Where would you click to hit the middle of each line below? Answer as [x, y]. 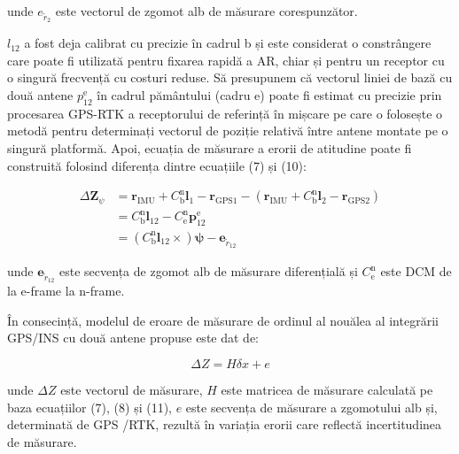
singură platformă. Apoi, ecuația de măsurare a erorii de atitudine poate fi [210, 147]
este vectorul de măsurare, [132, 390]
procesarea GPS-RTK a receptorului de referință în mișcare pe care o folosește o [225, 113]
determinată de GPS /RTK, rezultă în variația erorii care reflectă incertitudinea [225, 424]
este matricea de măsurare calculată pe [327, 390]
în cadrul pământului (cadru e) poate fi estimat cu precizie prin [269, 94]
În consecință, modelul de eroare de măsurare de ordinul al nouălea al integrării [223, 320]
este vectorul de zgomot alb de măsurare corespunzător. [206, 11]
